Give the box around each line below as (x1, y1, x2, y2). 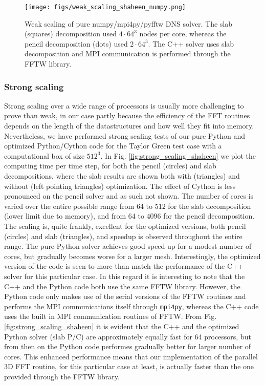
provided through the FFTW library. (4, 371, 120, 381)
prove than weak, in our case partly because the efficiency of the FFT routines (4, 110, 250, 121)
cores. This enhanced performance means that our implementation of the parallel (4, 351, 258, 361)
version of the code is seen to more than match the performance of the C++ (4, 261, 244, 271)
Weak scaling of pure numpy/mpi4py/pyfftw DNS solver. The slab (25, 18, 233, 29)
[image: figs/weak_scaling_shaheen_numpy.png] (25, 4, 186, 11)
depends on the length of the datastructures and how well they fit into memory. (4, 120, 254, 131)
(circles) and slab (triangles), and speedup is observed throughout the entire (4, 230, 242, 241)
